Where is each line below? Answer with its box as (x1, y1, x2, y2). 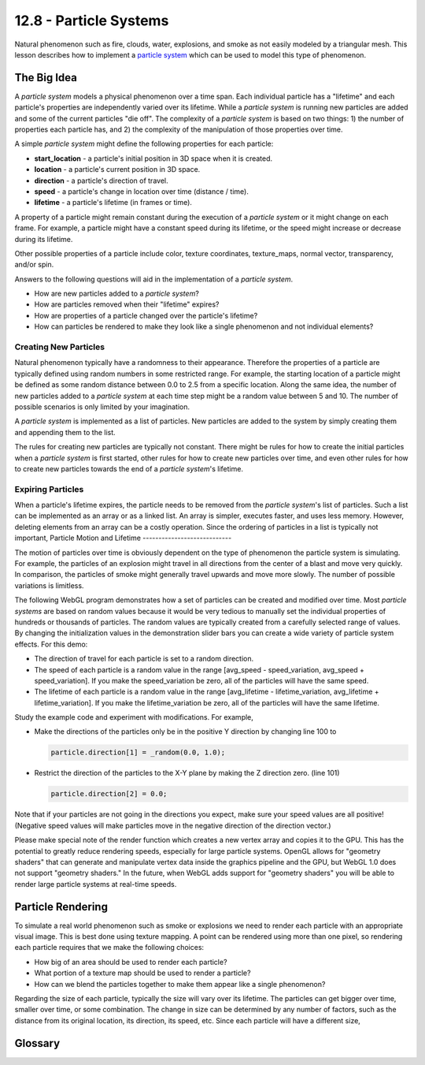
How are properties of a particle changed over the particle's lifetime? (34, 311, 258, 320)
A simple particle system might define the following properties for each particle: (14, 139, 274, 149)
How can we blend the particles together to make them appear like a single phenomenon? (34, 979, 326, 989)
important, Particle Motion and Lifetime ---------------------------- (14, 533, 232, 543)
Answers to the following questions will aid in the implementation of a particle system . (14, 274, 294, 284)
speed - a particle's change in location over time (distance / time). (34, 186, 249, 196)
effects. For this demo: (14, 639, 88, 649)
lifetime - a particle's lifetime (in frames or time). (34, 198, 193, 207)
